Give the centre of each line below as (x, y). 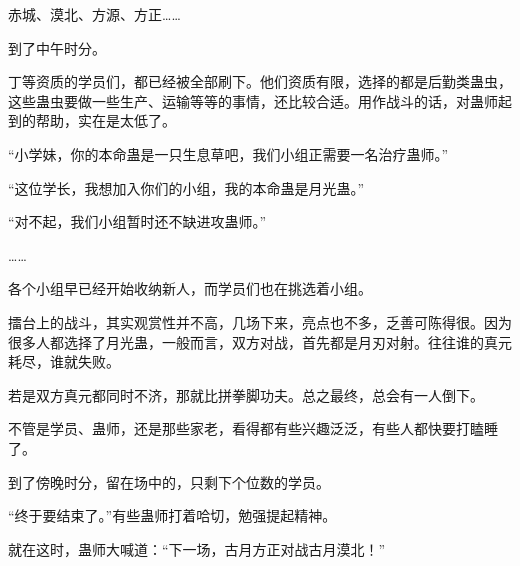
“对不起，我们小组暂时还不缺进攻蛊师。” (137, 221)
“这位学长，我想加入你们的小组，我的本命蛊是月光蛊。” (186, 187)
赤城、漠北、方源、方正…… (94, 14)
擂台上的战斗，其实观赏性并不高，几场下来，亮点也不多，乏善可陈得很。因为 (260, 321)
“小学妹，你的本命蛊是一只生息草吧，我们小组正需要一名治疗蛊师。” (228, 153)
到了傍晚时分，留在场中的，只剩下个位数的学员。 (169, 481)
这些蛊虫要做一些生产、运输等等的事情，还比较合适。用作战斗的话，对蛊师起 (260, 100)
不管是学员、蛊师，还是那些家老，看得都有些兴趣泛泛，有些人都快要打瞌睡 (253, 428)
